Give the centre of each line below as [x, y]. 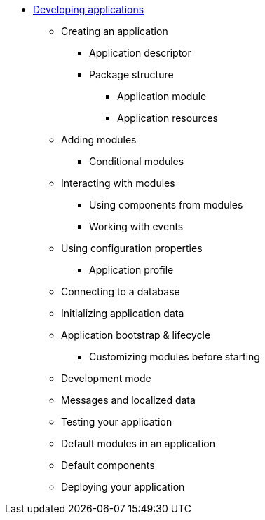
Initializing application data [123, 313]
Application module [162, 96]
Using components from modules [166, 205]
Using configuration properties [132, 248]
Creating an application [115, 31]
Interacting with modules [118, 183]
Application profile [131, 270]
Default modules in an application [138, 443]
